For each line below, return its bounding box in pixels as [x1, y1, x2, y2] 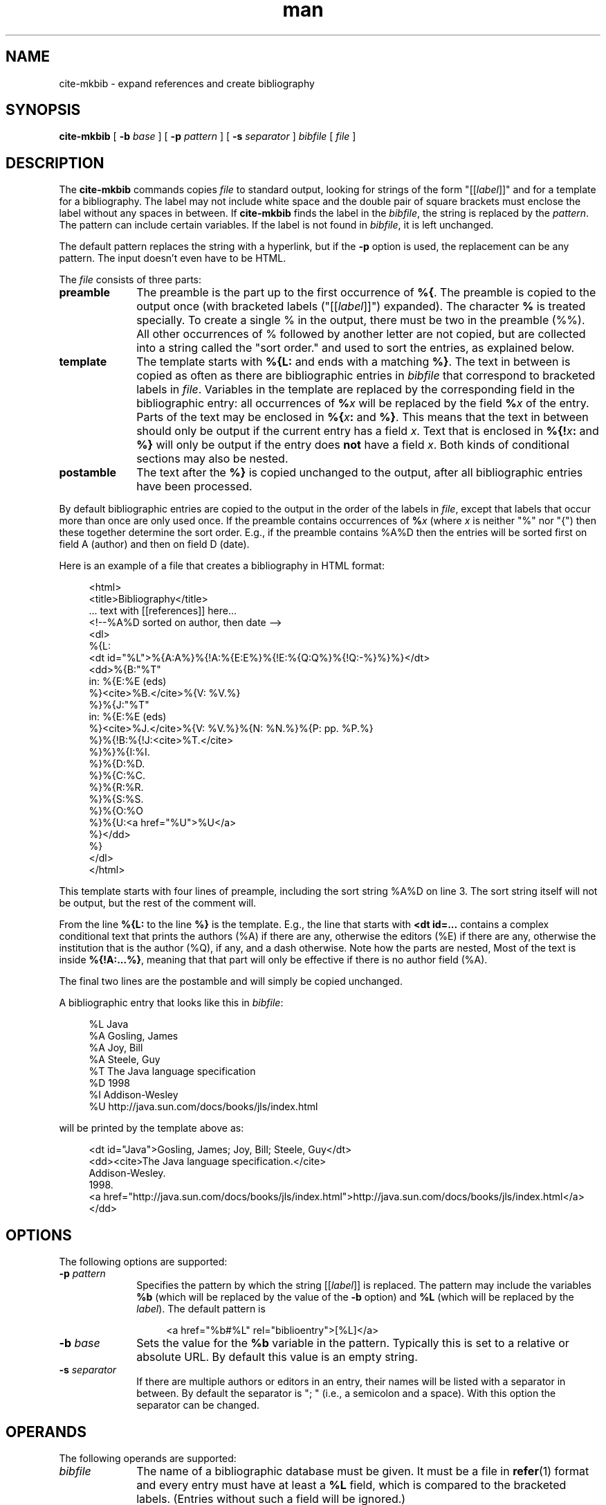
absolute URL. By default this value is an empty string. [136, 1350, 418, 1364]
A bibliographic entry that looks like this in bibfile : [59, 997, 284, 1009]
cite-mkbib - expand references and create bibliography [59, 77, 315, 89]
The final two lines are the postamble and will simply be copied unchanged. [59, 975, 403, 988]
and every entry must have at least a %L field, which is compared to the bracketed [136, 1477, 567, 1492]
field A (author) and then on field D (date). [59, 538, 250, 551]
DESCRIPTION [6, 154, 104, 172]
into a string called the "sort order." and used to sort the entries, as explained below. [136, 341, 575, 355]
